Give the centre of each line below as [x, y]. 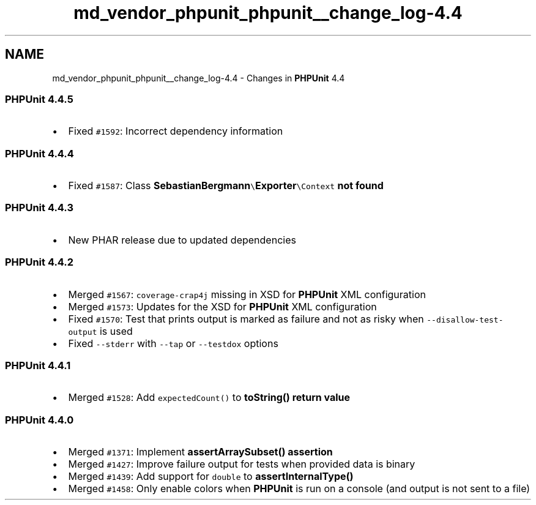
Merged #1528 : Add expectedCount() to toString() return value [209, 398]
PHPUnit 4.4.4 [39, 153]
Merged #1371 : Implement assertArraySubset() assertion [200, 452]
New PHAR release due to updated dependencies [182, 240]
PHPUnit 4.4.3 [39, 208]
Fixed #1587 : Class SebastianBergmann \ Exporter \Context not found [226, 186]
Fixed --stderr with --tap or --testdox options [173, 343]
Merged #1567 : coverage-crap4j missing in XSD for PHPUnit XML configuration [247, 294]
